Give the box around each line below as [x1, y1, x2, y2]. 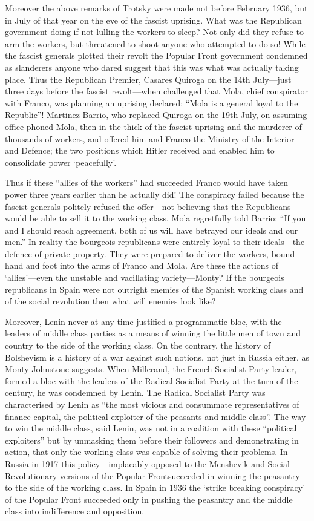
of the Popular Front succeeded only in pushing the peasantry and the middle [5, 493, 293, 505]
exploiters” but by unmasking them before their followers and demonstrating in [5, 433, 299, 446]
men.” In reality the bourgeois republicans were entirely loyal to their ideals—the [5, 235, 305, 248]
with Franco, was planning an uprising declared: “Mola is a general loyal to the [5, 96, 298, 109]
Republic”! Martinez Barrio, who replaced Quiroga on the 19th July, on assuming [5, 108, 307, 121]
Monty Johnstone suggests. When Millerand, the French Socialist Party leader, [5, 362, 297, 375]
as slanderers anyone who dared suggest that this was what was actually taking [5, 61, 299, 73]
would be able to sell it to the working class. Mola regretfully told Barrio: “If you [5, 212, 306, 224]
